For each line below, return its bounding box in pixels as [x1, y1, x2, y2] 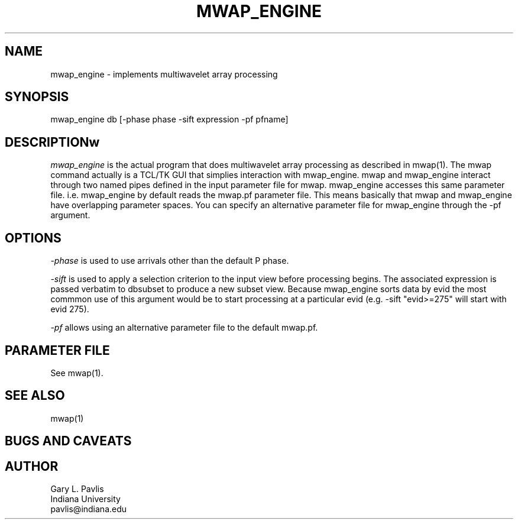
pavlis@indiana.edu [50, 504, 127, 515]
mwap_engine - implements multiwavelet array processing [50, 69, 278, 79]
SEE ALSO [5, 388, 65, 403]
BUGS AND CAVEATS [5, 434, 132, 449]
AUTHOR [5, 458, 59, 474]
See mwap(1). [50, 367, 103, 378]
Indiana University [50, 494, 121, 504]
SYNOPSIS [5, 89, 69, 105]
